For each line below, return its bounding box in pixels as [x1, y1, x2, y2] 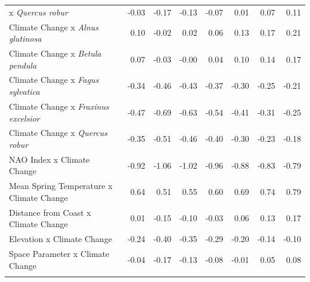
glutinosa [9, 32, 42, 45]
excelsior [9, 111, 40, 124]
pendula [9, 58, 37, 71]
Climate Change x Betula [9, 47, 101, 60]
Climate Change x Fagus [9, 73, 99, 86]
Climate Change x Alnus [9, 20, 99, 33]
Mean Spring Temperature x [9, 179, 113, 192]
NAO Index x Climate [9, 153, 90, 165]
